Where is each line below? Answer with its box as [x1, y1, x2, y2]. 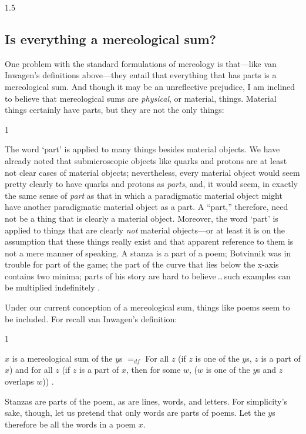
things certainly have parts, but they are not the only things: [5, 104, 224, 116]
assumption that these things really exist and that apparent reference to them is [5, 235, 294, 248]
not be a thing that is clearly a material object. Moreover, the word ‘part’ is [5, 212, 278, 224]
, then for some [126, 363, 181, 376]
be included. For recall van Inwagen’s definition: [5, 312, 177, 325]
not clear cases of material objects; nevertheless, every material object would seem [5, 166, 300, 178]
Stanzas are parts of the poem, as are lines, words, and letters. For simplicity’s [5, 395, 287, 407]
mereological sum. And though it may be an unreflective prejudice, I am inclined [5, 80, 295, 92]
